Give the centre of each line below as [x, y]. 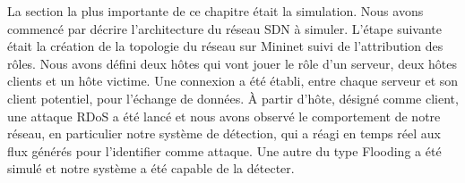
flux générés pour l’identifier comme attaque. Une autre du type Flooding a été [224, 150]
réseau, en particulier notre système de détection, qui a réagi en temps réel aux [224, 133]
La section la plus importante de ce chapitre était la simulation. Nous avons [215, 11]
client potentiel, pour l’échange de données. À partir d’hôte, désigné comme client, [233, 98]
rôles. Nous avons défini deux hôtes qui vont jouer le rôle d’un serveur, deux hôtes [232, 63]
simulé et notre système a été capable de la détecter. [151, 168]
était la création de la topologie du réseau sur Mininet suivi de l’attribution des [225, 46]
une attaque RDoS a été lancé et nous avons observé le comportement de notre [224, 116]
